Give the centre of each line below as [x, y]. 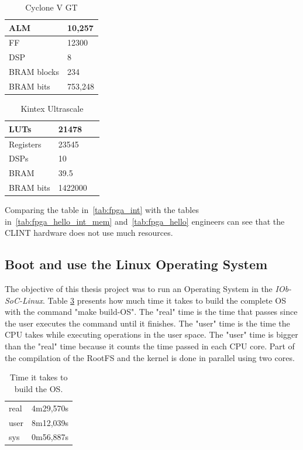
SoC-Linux [24, 300]
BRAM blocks [34, 72]
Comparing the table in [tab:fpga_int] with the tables [102, 210]
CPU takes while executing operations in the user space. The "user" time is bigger [151, 334]
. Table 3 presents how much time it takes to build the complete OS [164, 300]
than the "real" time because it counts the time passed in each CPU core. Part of [150, 346]
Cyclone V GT [51, 7]
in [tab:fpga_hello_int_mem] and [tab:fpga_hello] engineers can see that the [145, 221]
